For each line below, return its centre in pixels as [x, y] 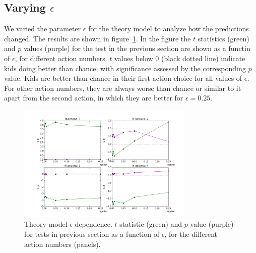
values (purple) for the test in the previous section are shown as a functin [137, 48]
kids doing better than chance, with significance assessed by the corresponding [125, 68]
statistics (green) [223, 38]
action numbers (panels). [62, 244]
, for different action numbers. [61, 58]
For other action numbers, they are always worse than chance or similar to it [123, 88]
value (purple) [212, 224]
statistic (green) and [151, 224]
